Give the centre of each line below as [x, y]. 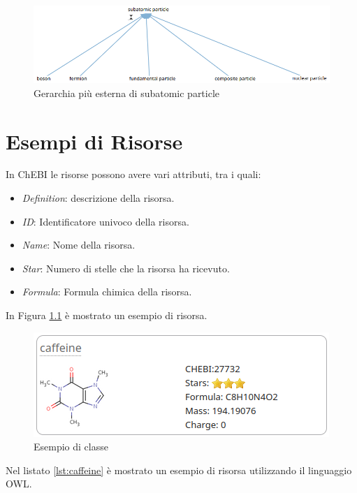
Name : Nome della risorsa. [79, 245]
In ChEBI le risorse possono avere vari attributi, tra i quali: [133, 174]
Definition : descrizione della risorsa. [98, 198]
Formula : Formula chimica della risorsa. [107, 292]
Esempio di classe [71, 447]
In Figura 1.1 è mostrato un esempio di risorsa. [107, 315]
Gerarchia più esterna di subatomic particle [127, 93]
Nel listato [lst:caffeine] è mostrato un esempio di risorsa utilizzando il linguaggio [179, 470]
